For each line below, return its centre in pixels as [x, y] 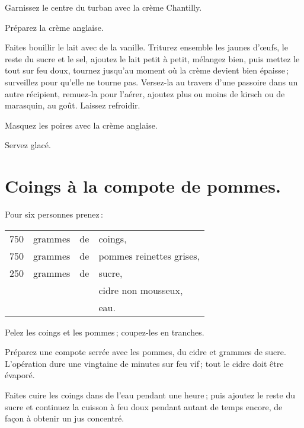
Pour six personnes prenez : [54, 214]
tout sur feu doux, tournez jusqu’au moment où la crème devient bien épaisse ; [147, 70]
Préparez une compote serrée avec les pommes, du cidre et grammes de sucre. [145, 352]
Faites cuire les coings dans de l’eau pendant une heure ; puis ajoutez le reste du [150, 395]
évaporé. [20, 375]
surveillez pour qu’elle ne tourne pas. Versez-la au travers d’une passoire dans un [151, 82]
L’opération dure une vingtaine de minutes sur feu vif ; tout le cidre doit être [144, 363]
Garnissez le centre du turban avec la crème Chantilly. [103, 7]
